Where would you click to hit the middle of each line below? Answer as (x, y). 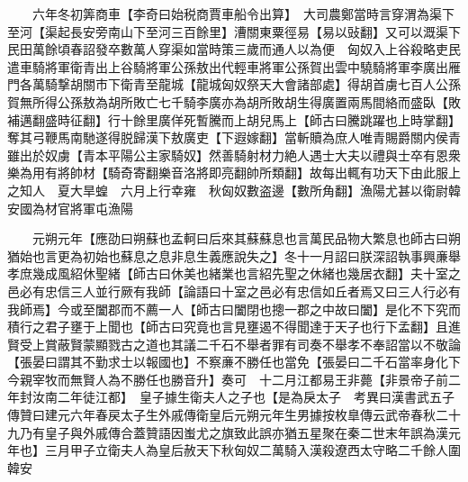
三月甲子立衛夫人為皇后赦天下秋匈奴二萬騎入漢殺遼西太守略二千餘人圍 (252, 450)
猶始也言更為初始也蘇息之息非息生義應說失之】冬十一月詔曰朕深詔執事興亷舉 (234, 255)
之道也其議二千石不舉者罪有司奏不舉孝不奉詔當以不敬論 (297, 344)
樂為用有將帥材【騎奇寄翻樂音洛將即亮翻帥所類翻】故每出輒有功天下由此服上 (234, 173)
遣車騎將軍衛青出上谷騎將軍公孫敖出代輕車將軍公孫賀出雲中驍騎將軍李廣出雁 (234, 66)
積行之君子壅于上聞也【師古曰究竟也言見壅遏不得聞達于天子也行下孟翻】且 (228, 327)
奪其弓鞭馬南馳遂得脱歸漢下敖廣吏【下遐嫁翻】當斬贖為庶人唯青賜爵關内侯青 (234, 137)
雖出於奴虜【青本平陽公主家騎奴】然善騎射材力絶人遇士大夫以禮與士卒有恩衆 (234, 155)
